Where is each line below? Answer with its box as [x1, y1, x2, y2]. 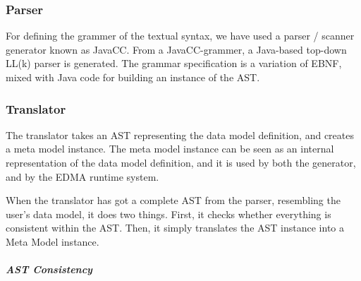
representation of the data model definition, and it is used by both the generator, [6, 155, 356, 169]
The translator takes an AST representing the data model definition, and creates [6, 127, 355, 142]
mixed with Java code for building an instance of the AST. [6, 70, 260, 84]
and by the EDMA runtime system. [6, 169, 159, 184]
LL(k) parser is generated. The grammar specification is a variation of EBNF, [6, 56, 342, 71]
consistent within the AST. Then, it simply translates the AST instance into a [6, 220, 344, 235]
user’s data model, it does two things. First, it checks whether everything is [6, 206, 331, 221]
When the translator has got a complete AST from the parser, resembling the [6, 193, 341, 208]
